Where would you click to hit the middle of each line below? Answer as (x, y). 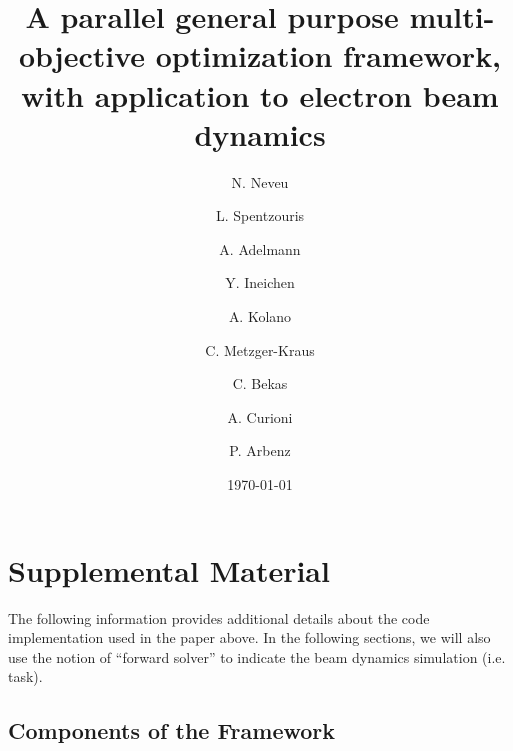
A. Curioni (260, 416)
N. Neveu (260, 181)
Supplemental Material (169, 569)
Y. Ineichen (260, 282)
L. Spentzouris (260, 215)
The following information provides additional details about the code (219, 617)
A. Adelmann (260, 248)
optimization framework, (328, 55)
